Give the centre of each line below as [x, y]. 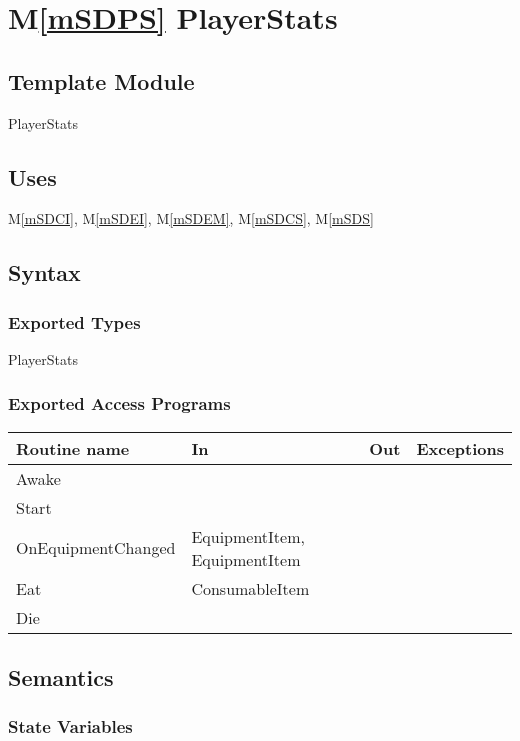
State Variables [70, 726]
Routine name [73, 448]
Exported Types [74, 321]
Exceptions [460, 448]
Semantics [61, 677]
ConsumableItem [250, 588]
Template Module [101, 80]
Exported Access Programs [119, 403]
